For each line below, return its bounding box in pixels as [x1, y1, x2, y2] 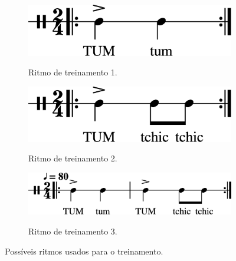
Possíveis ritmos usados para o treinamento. [5, 245, 163, 257]
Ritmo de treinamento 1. [28, 66, 117, 78]
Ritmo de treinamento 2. [28, 152, 117, 164]
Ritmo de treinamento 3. [28, 224, 117, 237]
